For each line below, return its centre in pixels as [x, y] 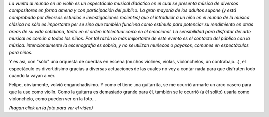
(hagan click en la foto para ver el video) [51, 108]
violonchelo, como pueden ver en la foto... [53, 99]
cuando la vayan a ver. [32, 75]
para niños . [21, 52]
